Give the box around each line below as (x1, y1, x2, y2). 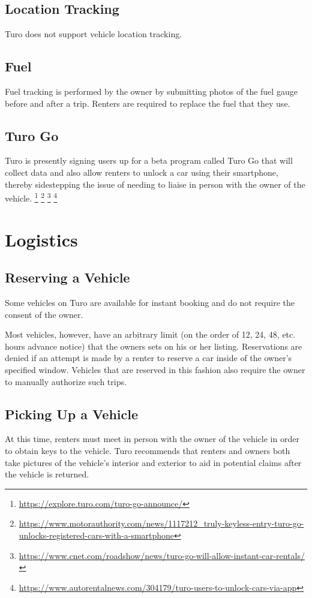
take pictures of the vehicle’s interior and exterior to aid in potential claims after (5, 456, 302, 468)
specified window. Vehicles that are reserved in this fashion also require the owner (5, 363, 305, 375)
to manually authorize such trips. (5, 375, 127, 387)
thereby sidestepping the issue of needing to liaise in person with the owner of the (5, 178, 305, 190)
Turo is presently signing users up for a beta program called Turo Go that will (5, 154, 293, 167)
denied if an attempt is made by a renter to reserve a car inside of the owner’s (5, 351, 292, 364)
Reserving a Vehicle (5, 268, 130, 287)
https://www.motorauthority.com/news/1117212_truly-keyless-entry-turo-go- (19, 517, 304, 530)
